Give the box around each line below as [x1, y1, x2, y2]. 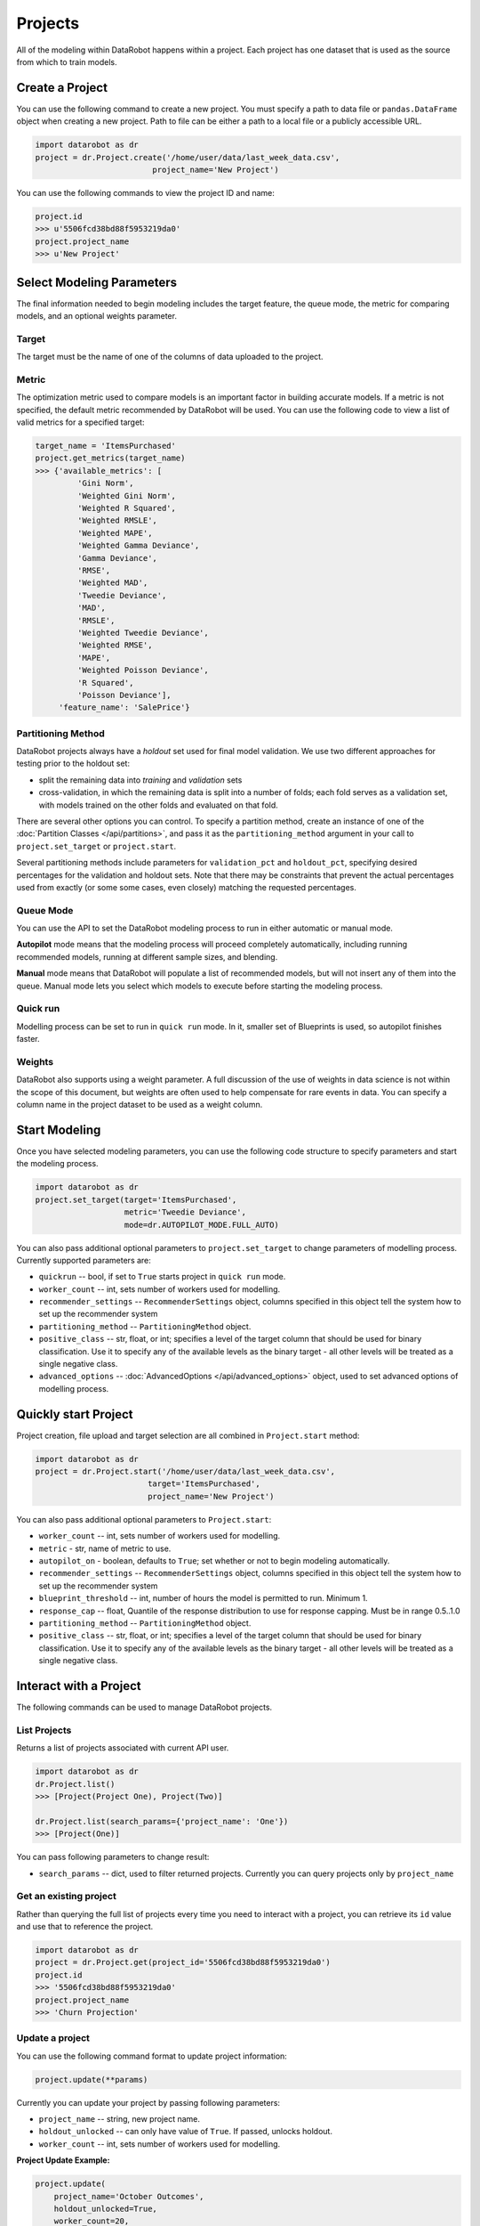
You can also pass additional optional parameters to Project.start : [16, 1514, 272, 1524]
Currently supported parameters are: [16, 1255, 151, 1265]
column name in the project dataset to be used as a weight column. [16, 1100, 263, 1110]
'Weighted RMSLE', [76, 516, 157, 525]
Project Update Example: [16, 2155, 110, 2165]
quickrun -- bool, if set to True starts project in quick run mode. [38, 1271, 286, 1282]
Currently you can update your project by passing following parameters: [16, 2097, 280, 2108]
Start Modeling [16, 1122, 101, 1137]
